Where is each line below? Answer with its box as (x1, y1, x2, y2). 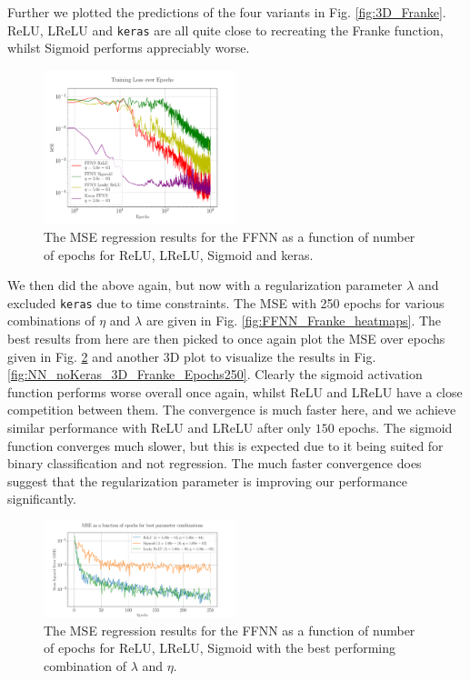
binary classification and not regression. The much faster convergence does (7, 454, 422, 473)
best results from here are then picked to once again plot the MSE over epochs (7, 329, 445, 348)
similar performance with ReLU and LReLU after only (7, 417, 312, 436)
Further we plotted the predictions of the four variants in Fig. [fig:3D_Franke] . (7, 3, 446, 21)
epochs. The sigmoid (338, 417, 453, 436)
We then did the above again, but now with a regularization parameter (7, 275, 403, 295)
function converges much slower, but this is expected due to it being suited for (7, 436, 444, 455)
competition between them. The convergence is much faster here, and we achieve (7, 400, 456, 419)
